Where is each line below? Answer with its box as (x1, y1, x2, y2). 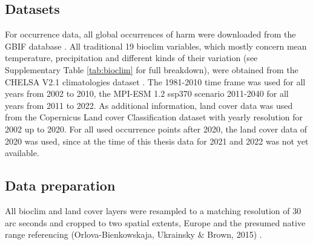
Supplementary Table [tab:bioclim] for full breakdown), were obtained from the (5, 63, 298, 76)
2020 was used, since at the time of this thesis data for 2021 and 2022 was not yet (5, 134, 309, 147)
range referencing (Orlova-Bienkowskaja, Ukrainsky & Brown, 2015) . (5, 228, 262, 241)
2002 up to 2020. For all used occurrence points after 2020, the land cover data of (5, 122, 308, 135)
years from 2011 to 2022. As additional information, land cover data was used (5, 99, 293, 111)
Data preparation (5, 176, 116, 195)
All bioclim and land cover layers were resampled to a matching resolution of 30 (5, 204, 301, 217)
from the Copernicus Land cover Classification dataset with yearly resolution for (5, 111, 303, 123)
